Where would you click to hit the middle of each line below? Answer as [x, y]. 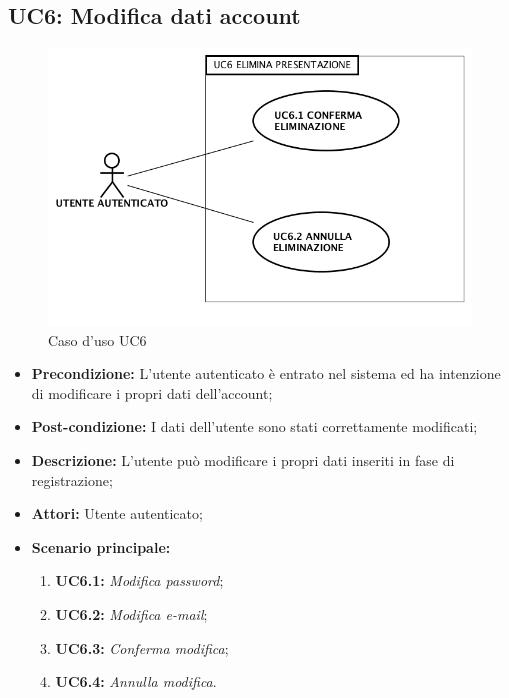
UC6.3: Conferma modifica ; [142, 647]
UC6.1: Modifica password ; [139, 580]
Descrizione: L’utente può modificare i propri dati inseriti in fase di [243, 460]
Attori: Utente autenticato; [117, 513]
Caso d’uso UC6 [97, 339]
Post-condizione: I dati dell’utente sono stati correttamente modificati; [254, 426]
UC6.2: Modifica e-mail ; [131, 614]
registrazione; [72, 479]
